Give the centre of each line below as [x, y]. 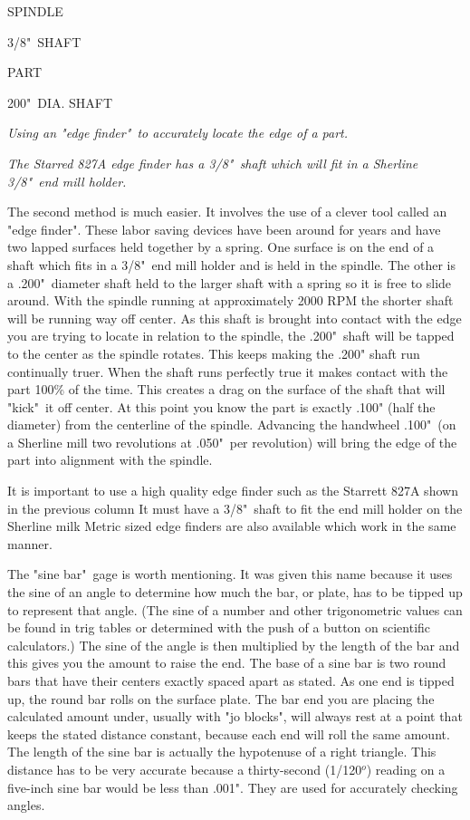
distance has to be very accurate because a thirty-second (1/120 [185, 769]
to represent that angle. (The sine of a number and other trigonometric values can [235, 609]
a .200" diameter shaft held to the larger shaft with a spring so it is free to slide [230, 282]
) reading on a [406, 769]
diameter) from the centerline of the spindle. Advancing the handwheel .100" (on [232, 424]
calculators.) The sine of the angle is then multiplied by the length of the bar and [234, 645]
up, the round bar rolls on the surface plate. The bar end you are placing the [221, 698]
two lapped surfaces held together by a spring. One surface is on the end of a [221, 247]
